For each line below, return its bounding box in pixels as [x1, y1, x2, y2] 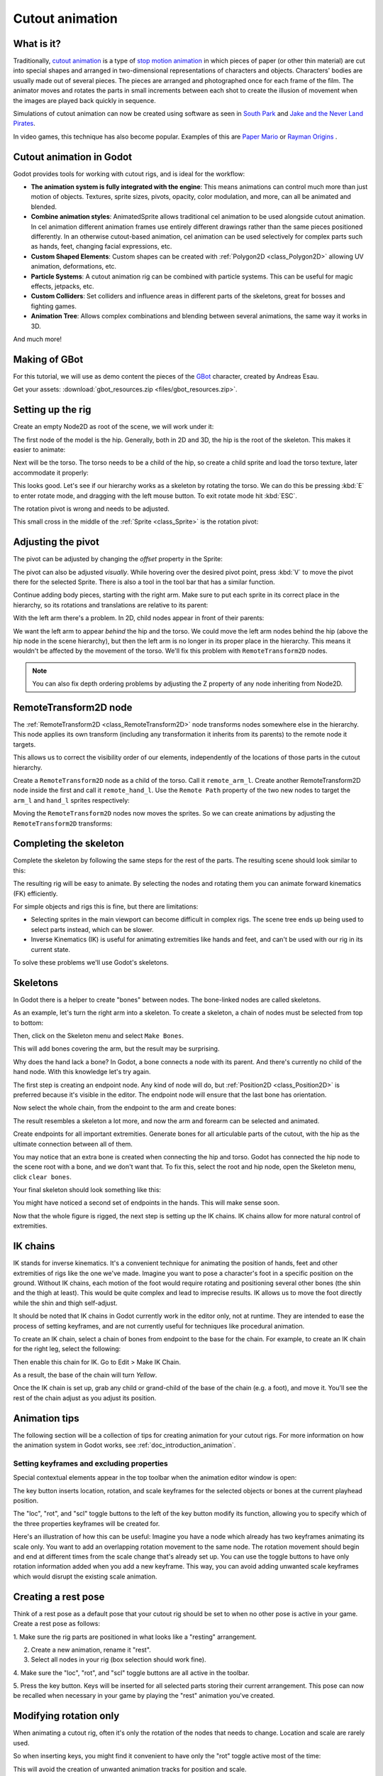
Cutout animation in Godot [13, 151, 133, 163]
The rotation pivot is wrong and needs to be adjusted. [13, 504, 170, 513]
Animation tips [13, 1412, 79, 1424]
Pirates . [13, 119, 35, 128]
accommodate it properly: [13, 468, 89, 477]
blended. [30, 202, 57, 211]
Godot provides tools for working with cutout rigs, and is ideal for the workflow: [13, 169, 245, 178]
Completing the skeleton [13, 838, 124, 850]
